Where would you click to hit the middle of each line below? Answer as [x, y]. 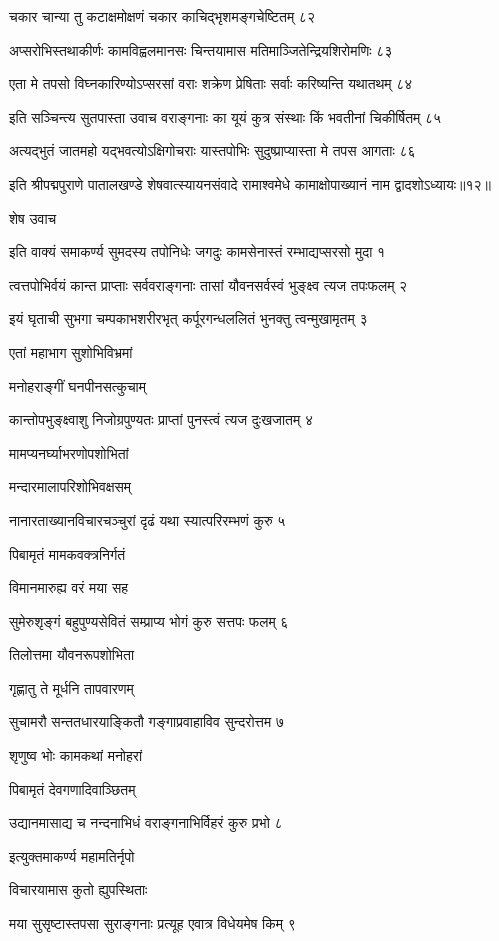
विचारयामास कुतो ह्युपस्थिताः [78, 889]
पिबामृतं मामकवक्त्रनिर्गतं [67, 553]
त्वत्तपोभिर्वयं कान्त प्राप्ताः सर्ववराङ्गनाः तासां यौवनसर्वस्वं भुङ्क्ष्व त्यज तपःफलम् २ [208, 284]
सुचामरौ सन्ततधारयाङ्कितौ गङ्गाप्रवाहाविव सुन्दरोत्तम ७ [146, 721]
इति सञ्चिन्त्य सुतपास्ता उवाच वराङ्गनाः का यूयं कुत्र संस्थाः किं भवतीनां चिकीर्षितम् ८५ [225, 116]
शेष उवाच [33, 217]
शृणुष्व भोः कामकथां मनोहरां [76, 755]
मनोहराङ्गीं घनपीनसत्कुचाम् [77, 385]
